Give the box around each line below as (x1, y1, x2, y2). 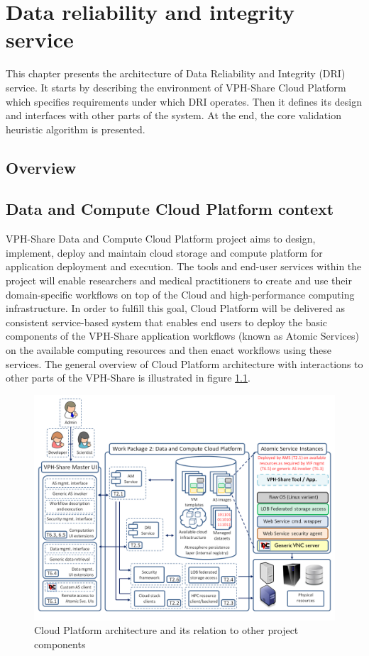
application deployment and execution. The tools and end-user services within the (6, 259, 362, 274)
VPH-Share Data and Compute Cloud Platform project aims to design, (6, 231, 316, 246)
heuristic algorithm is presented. (6, 121, 145, 136)
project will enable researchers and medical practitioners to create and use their (6, 273, 352, 288)
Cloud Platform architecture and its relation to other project (34, 623, 299, 638)
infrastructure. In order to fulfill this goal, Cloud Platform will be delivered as (6, 301, 345, 316)
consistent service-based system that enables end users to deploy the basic (6, 314, 328, 329)
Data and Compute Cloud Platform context (6, 198, 334, 220)
